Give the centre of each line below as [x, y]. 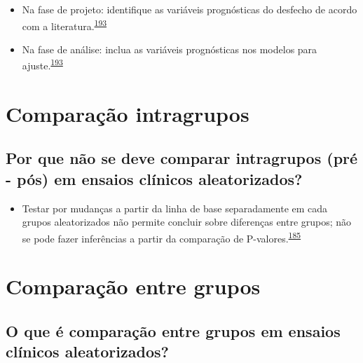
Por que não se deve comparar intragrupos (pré [182, 158]
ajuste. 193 [42, 64]
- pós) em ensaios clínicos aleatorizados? [154, 178]
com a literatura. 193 [64, 25]
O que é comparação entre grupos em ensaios [173, 330]
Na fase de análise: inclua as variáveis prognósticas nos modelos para [170, 49]
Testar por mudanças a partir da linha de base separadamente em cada [175, 208]
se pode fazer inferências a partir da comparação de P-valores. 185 [162, 237]
